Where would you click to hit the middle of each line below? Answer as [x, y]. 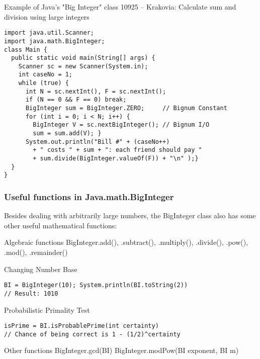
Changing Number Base [41, 269]
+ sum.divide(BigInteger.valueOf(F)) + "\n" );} [116, 159]
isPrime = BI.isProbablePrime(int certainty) [81, 326]
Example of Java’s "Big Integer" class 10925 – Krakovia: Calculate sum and [120, 7]
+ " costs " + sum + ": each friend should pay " [117, 150]
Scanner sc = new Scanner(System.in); [83, 66]
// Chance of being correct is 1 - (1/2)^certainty [92, 334]
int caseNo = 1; [46, 75]
